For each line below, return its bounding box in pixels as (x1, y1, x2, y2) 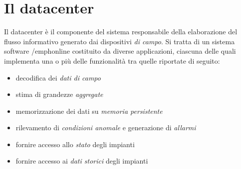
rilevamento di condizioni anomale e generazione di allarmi (15, 122, 196, 133)
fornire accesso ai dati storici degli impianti (15, 156, 148, 166)
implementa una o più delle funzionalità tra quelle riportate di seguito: (4, 55, 220, 66)
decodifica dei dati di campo (15, 72, 101, 83)
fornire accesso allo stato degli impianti (15, 139, 135, 149)
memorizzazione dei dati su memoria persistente (15, 105, 163, 116)
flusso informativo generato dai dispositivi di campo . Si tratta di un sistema (4, 36, 235, 46)
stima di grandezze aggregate (15, 89, 103, 99)
